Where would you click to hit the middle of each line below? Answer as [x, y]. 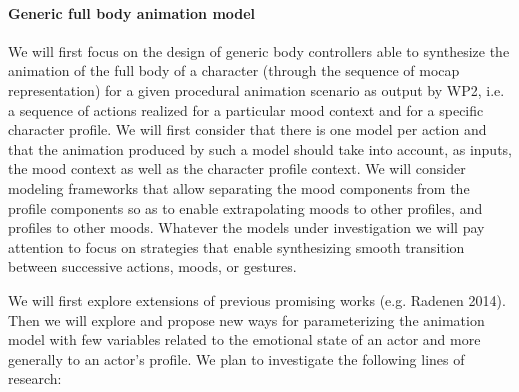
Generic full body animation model [132, 12]
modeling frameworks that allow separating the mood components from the [239, 187]
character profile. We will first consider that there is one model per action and [247, 129]
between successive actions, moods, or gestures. [152, 266]
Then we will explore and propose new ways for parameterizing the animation [246, 319]
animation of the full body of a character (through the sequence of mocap [234, 70]
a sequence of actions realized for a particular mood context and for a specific [246, 109]
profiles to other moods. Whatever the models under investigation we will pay [246, 227]
